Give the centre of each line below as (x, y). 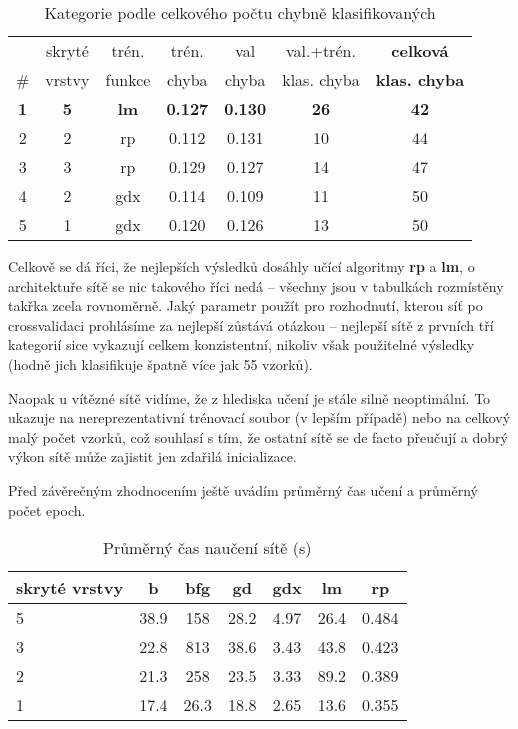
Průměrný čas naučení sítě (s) (207, 548)
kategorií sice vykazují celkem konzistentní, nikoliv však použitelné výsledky (241, 344)
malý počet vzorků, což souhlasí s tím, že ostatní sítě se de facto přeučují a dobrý (258, 436)
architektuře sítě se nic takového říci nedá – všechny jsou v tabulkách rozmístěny (256, 285)
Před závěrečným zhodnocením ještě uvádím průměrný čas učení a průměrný (243, 489)
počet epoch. (47, 509)
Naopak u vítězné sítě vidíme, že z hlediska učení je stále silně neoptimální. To (249, 397)
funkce (128, 79)
